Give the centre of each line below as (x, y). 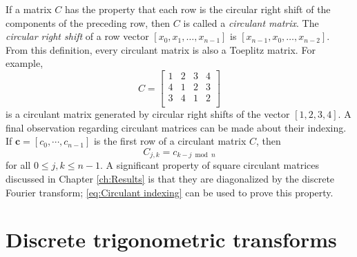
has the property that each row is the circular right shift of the (197, 9)
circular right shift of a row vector (77, 36)
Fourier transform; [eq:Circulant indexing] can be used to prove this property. (170, 192)
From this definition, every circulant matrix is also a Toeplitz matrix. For (161, 49)
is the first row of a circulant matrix (170, 141)
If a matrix (29, 9)
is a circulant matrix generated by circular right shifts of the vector (148, 114)
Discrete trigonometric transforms (171, 239)
